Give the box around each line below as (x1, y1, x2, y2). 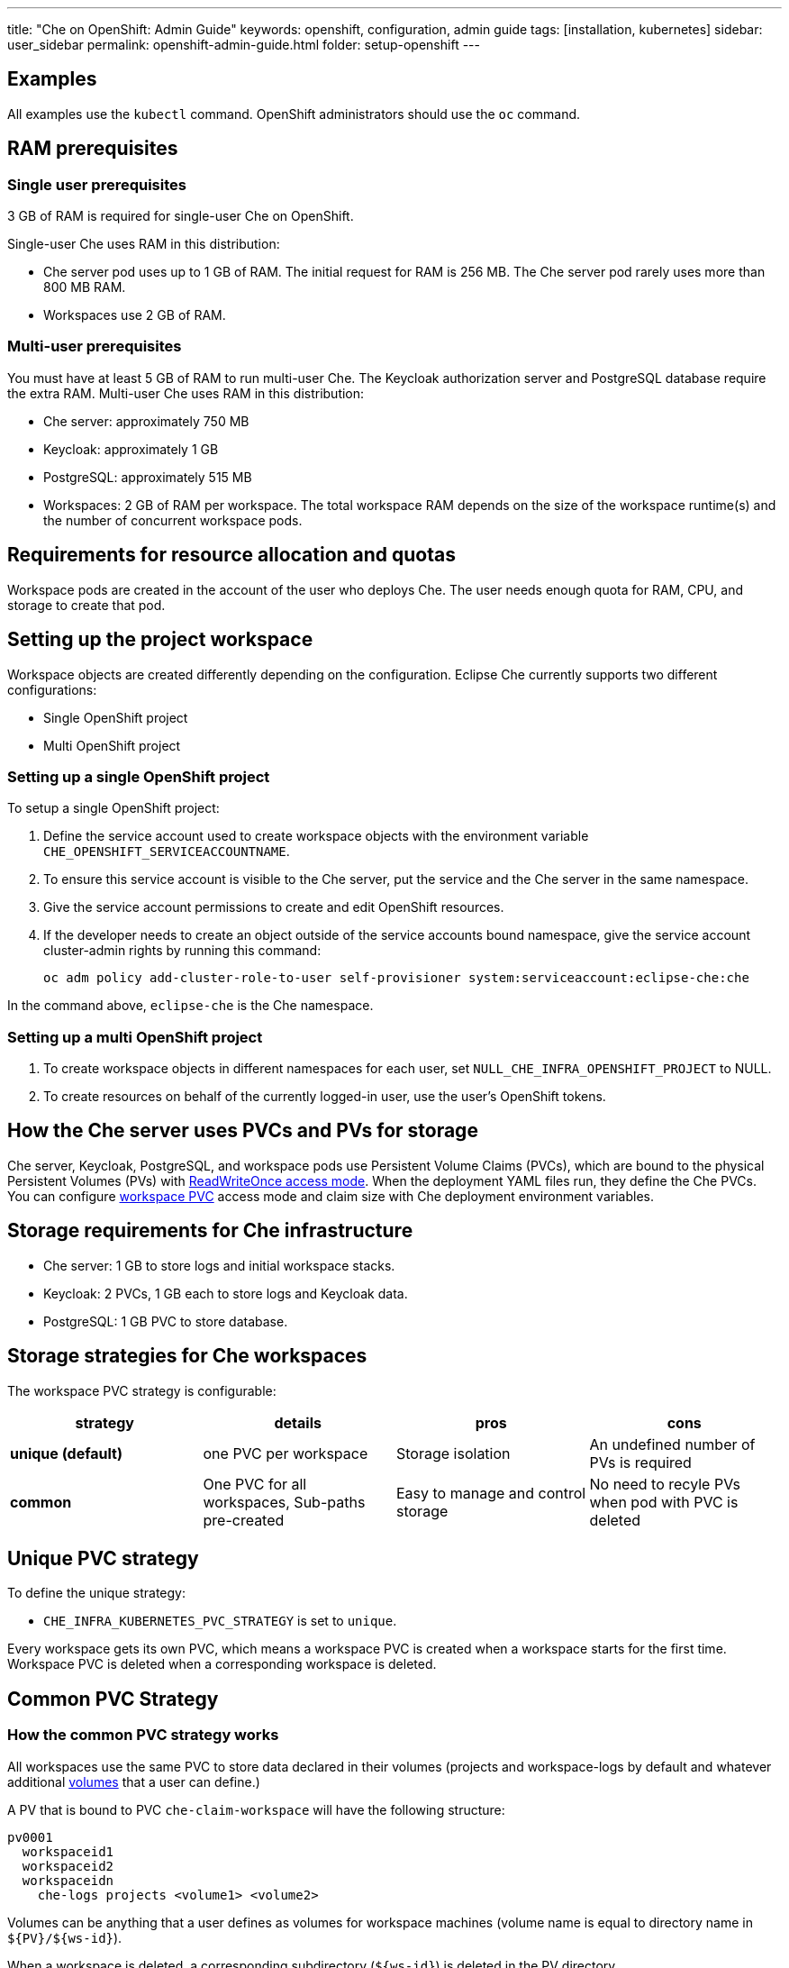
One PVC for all (203, 1474, 307, 1493)
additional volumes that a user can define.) (7, 1773, 260, 1790)
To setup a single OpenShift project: (7, 800, 220, 816)
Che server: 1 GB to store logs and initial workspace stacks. (43, 1257, 395, 1273)
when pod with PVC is (589, 1492, 739, 1511)
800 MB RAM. (43, 279, 126, 296)
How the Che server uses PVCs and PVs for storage (7, 1119, 478, 1143)
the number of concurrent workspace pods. (43, 512, 303, 528)
